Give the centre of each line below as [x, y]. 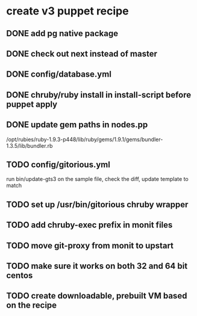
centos [20, 275]
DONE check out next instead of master [82, 53]
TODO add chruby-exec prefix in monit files [89, 225]
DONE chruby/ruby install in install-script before [99, 95]
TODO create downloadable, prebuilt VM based [97, 296]
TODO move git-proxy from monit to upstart [90, 245]
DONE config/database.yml [59, 74]
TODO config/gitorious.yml [58, 164]
